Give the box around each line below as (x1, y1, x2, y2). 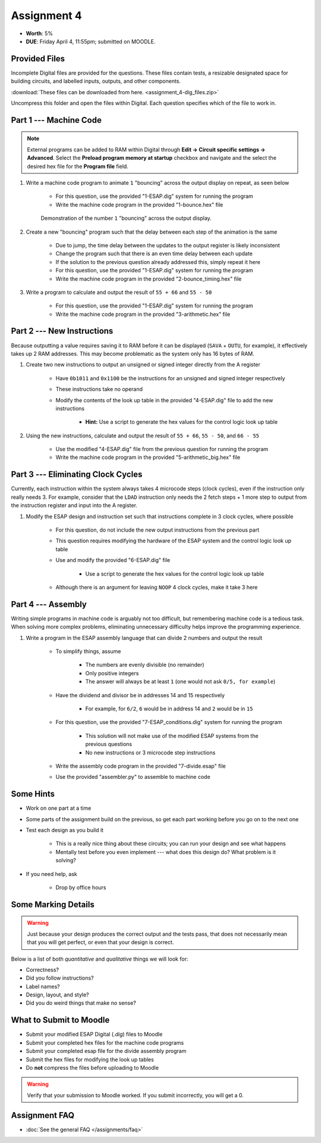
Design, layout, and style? (26, 991, 89, 998)
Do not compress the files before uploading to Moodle (26, 1064, 159, 1071)
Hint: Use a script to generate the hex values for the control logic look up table (85, 418, 278, 425)
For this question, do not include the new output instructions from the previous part (55, 526, 260, 533)
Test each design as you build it (26, 826, 104, 834)
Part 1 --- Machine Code (11, 115, 102, 125)
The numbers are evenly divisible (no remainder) (85, 661, 204, 669)
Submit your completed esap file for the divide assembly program (26, 1048, 187, 1055)
